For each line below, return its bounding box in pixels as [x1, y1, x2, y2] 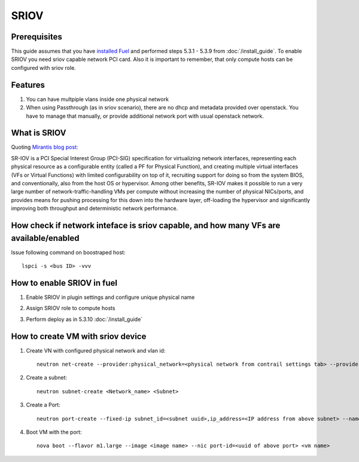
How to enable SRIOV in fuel [11, 278, 118, 288]
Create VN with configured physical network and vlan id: [26, 347, 166, 354]
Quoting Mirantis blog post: [11, 143, 78, 151]
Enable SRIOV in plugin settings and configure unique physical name [26, 293, 195, 301]
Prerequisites [11, 32, 62, 42]
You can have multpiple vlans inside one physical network [26, 96, 169, 103]
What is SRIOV [11, 128, 66, 138]
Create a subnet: [26, 374, 68, 381]
